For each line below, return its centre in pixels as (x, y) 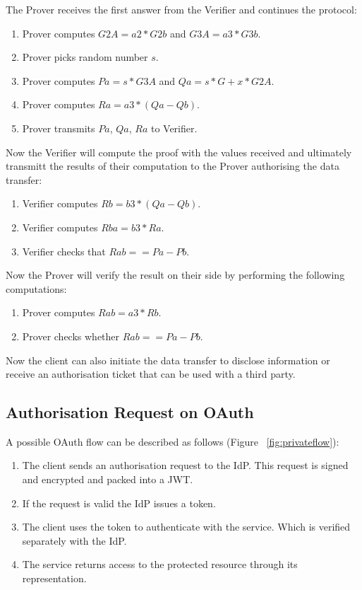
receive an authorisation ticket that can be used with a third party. (151, 374)
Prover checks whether (71, 336)
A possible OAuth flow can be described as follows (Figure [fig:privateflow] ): (173, 441)
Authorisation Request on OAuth (130, 412)
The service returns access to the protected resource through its (160, 564)
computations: (36, 288)
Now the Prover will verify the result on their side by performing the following (175, 275)
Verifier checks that (64, 251)
